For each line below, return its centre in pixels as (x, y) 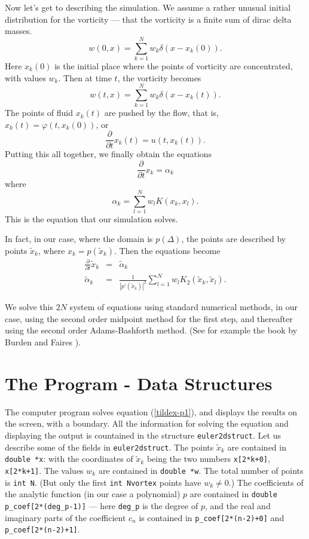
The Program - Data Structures (139, 383)
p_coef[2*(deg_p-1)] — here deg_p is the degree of (102, 505)
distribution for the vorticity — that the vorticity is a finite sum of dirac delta (148, 19)
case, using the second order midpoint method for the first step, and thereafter (149, 318)
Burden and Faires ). (43, 342)
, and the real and (238, 505)
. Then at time (85, 77)
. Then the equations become (167, 251)
